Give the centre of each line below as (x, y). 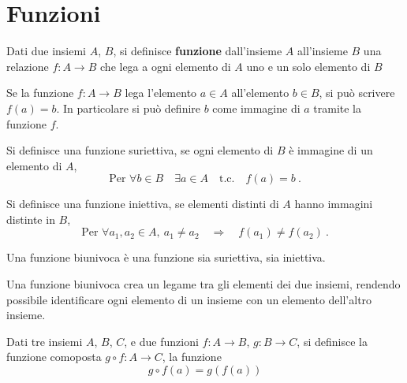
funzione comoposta (54, 357)
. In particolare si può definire (129, 108)
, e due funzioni (161, 341)
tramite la (338, 108)
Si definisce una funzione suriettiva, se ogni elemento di (140, 150)
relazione (28, 66)
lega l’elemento (161, 93)
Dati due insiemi (46, 51)
